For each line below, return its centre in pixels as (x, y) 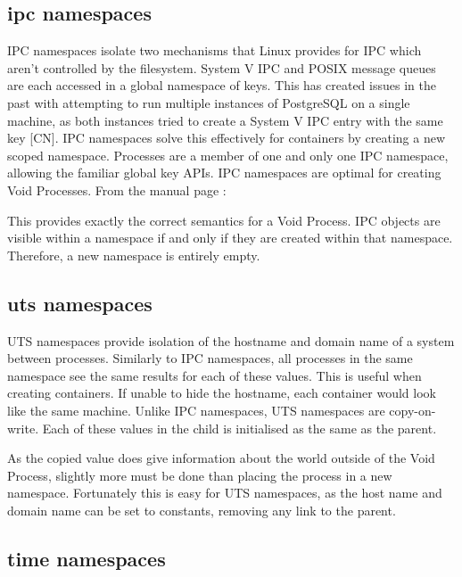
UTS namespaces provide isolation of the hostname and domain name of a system (231, 340)
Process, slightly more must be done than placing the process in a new (200, 475)
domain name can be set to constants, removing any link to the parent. (202, 510)
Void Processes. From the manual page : (117, 190)
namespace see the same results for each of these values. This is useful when (214, 375)
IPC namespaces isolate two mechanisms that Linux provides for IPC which (214, 50)
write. (23, 428)
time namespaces (87, 558)
